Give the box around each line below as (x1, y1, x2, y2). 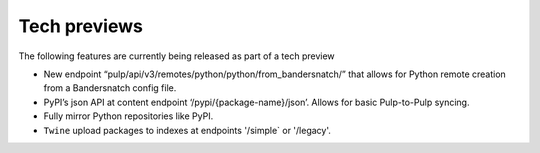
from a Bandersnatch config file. (43, 82, 177, 94)
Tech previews (18, 15, 144, 37)
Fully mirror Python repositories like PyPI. (43, 110, 214, 122)
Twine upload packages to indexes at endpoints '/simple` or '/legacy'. (43, 124, 332, 136)
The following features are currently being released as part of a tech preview (18, 50, 335, 62)
